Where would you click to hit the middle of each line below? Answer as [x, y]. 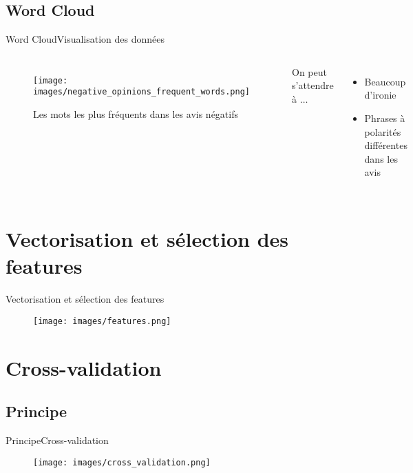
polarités [383, 131]
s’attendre [313, 85]
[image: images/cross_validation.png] [122, 462]
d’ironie [380, 95]
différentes [386, 145]
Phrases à [385, 118]
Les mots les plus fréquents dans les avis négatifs [136, 114]
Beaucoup [385, 81]
